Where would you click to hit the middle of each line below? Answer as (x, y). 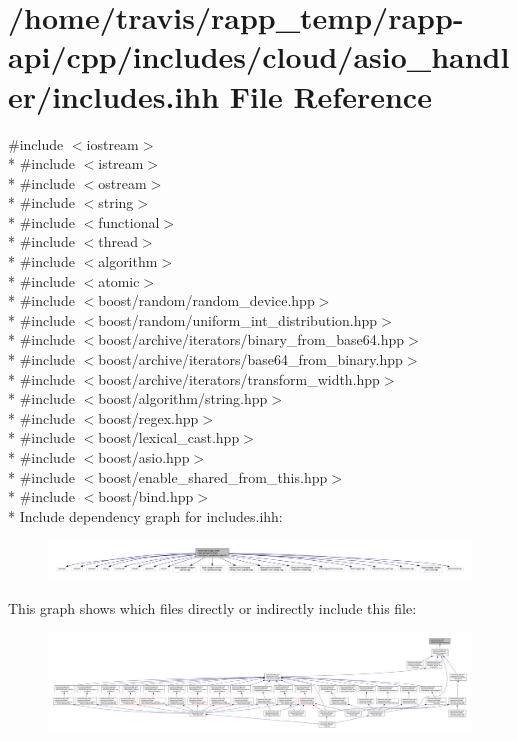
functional (129, 221)
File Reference (330, 95)
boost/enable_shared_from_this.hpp (213, 476)
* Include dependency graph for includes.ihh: (145, 515)
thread (118, 241)
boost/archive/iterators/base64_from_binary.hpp (250, 359)
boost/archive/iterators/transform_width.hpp (239, 378)
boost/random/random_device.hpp (206, 300)
